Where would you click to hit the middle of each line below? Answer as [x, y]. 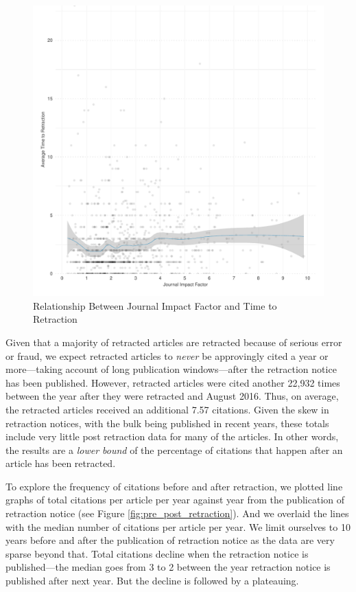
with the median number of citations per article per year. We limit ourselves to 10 [178, 526]
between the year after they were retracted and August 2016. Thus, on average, [172, 396]
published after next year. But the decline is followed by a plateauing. [152, 581]
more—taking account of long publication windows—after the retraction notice [171, 369]
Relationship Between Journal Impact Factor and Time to [155, 305]
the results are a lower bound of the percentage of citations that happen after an [174, 449]
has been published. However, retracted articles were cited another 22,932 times [173, 382]
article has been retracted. [61, 463]
